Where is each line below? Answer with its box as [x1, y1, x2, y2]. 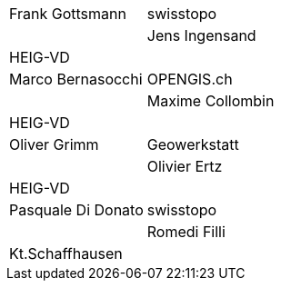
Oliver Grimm [9, 135, 99, 154]
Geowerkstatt [146, 135, 239, 154]
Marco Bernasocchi [9, 70, 143, 88]
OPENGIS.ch [146, 70, 233, 88]
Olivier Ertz [146, 157, 223, 175]
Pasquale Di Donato [9, 201, 144, 219]
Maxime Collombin [146, 92, 275, 110]
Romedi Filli [146, 223, 226, 241]
